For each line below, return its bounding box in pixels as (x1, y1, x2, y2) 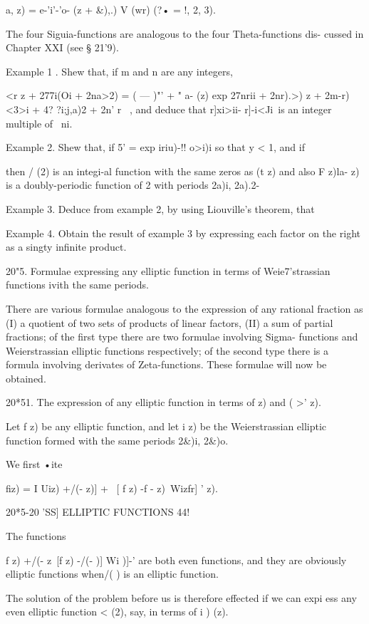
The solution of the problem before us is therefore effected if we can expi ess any (6, 590, 357, 605)
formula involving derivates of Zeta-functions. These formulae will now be (6, 357, 327, 372)
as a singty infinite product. (6, 239, 127, 254)
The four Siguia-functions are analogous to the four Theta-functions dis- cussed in (6, 26, 364, 41)
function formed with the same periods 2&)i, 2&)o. (6, 432, 229, 447)
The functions (6, 529, 66, 544)
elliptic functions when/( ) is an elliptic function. (6, 566, 219, 581)
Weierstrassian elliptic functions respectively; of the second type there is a (6, 343, 328, 358)
